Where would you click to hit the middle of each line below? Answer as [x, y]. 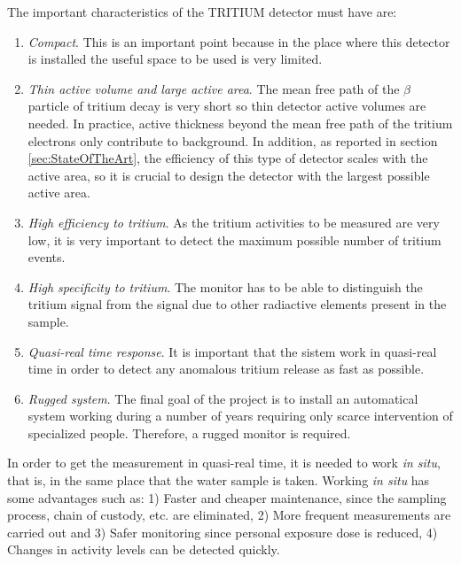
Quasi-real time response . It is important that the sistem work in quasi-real [232, 351]
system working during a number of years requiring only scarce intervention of [240, 416]
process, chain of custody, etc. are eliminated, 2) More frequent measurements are [229, 515]
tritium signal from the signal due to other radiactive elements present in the [237, 304]
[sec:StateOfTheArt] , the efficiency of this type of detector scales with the [228, 158]
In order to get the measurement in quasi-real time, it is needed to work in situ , [224, 463]
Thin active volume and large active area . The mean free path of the [214, 88]
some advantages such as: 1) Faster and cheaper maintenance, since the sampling [227, 497]
